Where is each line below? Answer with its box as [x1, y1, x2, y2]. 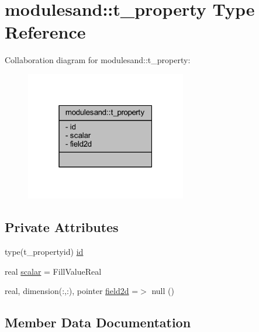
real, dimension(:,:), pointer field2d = [5, 285, 139, 297]
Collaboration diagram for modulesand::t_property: [5, 54, 191, 66]
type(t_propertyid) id [5, 245, 84, 258]
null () [151, 285, 174, 297]
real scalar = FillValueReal [5, 265, 102, 277]
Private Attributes [5, 218, 119, 236]
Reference [5, 20, 86, 44]
